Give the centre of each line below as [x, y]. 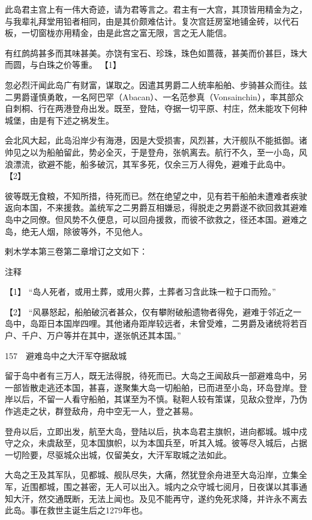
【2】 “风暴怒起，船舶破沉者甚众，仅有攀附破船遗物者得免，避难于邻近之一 [153, 311]
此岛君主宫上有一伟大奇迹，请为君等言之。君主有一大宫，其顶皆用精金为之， [156, 9]
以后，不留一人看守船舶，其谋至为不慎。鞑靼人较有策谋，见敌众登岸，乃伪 [160, 399]
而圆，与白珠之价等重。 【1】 [63, 65]
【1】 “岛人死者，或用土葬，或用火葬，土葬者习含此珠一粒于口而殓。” [140, 292]
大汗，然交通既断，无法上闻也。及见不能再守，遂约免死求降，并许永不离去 [160, 498]
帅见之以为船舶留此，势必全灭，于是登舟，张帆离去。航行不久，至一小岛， [152, 152]
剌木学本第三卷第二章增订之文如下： [76, 251]
